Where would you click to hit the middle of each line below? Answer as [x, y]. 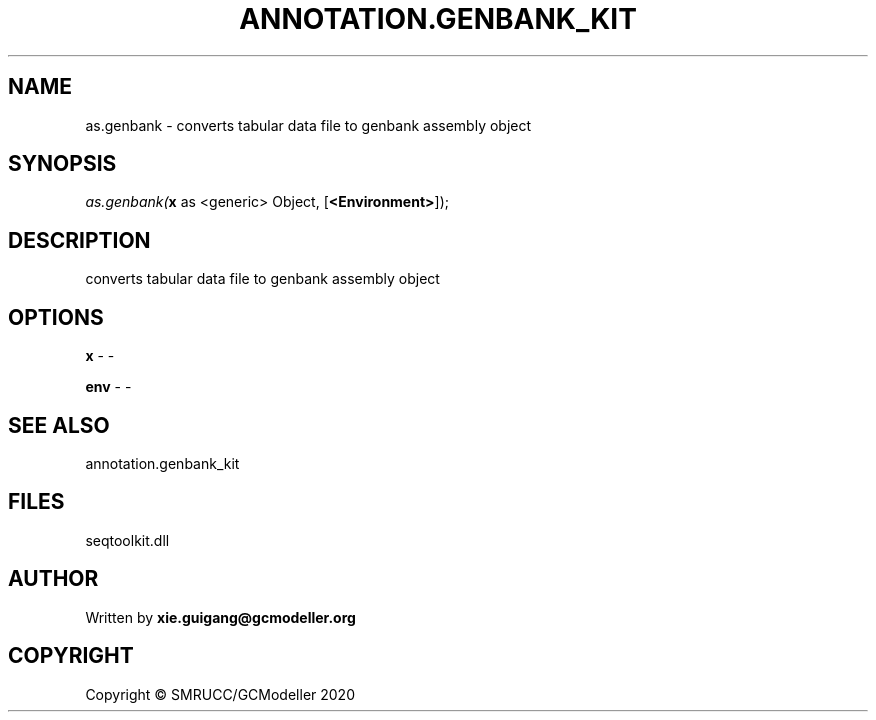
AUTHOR [53, 579]
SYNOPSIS [62, 164]
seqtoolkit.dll [127, 540]
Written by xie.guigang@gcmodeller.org [220, 617]
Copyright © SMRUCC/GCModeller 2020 [220, 694]
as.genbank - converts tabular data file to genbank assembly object [308, 125]
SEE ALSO [59, 425]
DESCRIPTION [79, 240]
